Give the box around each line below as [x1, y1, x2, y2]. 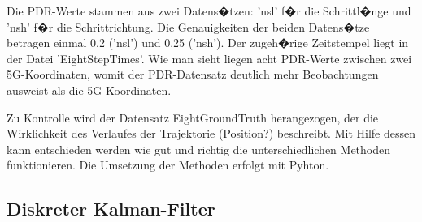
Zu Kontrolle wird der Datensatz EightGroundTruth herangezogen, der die [7, 109, 379, 126]
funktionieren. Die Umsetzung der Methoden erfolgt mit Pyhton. [7, 156, 329, 173]
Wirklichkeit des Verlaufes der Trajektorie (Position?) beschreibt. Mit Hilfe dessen [7, 125, 415, 142]
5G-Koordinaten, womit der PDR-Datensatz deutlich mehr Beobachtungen [7, 66, 379, 83]
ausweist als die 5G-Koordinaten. [7, 81, 172, 98]
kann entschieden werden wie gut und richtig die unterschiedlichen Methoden [7, 140, 391, 157]
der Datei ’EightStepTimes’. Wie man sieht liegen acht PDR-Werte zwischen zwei [7, 49, 412, 66]
